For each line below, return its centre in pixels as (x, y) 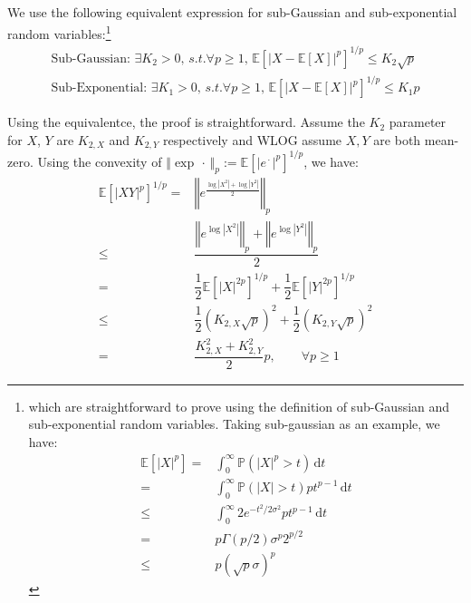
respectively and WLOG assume (253, 139)
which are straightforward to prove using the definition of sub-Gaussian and (239, 406)
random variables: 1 (59, 32)
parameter (418, 122)
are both (397, 139)
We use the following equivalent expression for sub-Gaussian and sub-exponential (232, 12)
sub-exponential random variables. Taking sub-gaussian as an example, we (234, 424)
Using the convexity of (100, 161)
